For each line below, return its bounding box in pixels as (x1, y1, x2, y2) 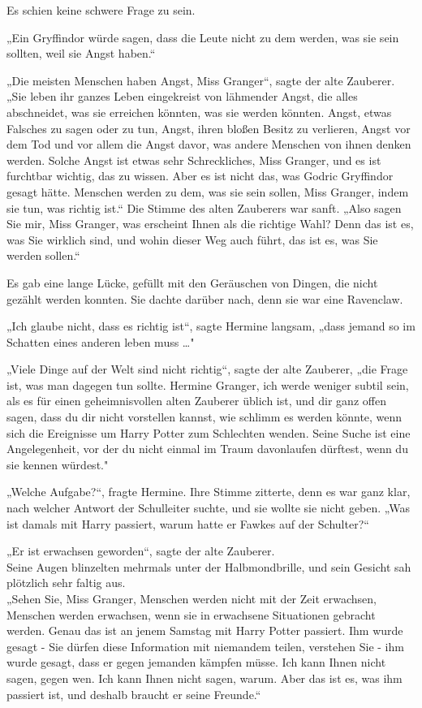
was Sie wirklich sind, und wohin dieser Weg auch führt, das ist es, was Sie (6, 231, 378, 248)
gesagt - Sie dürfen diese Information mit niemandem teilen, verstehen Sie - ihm (6, 637, 404, 654)
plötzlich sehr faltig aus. (6, 574, 126, 591)
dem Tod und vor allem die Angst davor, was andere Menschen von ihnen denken (6, 136, 411, 153)
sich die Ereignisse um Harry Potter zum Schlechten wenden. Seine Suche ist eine (6, 424, 411, 441)
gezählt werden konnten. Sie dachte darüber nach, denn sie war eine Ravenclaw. (6, 290, 403, 307)
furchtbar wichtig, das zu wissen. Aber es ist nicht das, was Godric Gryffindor (6, 167, 394, 184)
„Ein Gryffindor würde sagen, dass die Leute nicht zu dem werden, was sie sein (6, 28, 399, 45)
